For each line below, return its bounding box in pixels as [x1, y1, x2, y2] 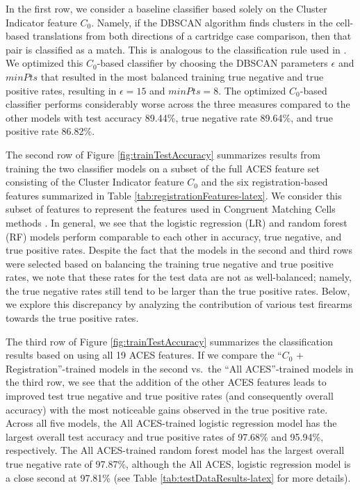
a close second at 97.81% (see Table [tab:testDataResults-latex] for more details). [6, 470, 351, 484]
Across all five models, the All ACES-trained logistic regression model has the [6, 416, 337, 430]
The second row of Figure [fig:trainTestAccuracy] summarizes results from [6, 147, 320, 161]
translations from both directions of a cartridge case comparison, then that [32, 28, 352, 43]
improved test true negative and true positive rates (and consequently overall [6, 389, 334, 403]
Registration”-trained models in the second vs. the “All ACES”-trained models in [6, 361, 354, 375]
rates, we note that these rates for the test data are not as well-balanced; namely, [6, 270, 352, 284]
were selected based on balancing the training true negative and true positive [6, 256, 334, 270]
